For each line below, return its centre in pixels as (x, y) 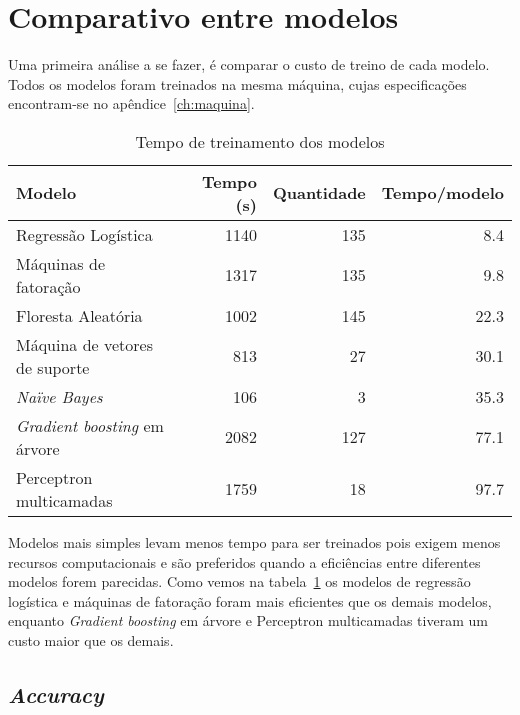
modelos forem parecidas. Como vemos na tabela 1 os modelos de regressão (239, 581)
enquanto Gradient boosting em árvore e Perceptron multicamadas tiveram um (248, 620)
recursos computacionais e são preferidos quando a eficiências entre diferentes (244, 561)
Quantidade (319, 193)
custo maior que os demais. (91, 639)
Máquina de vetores (85, 344)
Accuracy (56, 693)
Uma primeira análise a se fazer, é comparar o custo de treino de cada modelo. (249, 64)
